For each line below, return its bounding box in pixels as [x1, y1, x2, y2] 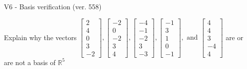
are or [225, 32, 244, 42]
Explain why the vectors [4, 32, 77, 42]
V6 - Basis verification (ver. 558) [4, 1, 102, 11]
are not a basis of [4, 57, 56, 67]
